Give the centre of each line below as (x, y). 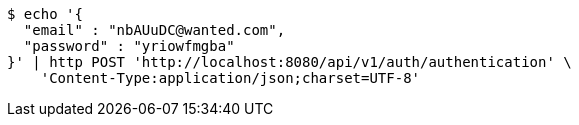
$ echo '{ (45, 14)
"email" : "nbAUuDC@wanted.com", (154, 30)
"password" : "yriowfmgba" (129, 46)
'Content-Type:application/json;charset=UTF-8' (230, 78)
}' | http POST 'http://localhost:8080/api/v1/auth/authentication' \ (289, 62)
